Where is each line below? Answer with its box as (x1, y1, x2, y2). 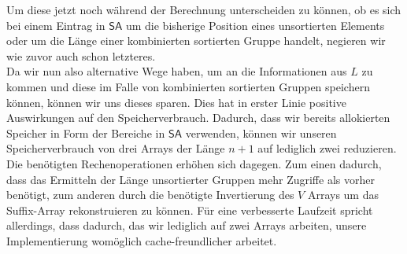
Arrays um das (307, 186, 379, 203)
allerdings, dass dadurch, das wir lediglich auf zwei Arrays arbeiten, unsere (6, 217, 367, 234)
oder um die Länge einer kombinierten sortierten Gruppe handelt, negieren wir (6, 32, 386, 49)
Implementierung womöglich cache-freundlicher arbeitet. (6, 232, 277, 248)
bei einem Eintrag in (6, 17, 105, 33)
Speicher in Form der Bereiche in (6, 124, 165, 141)
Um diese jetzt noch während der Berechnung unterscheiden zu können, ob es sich (6, 2, 401, 17)
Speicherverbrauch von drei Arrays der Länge (6, 140, 225, 156)
